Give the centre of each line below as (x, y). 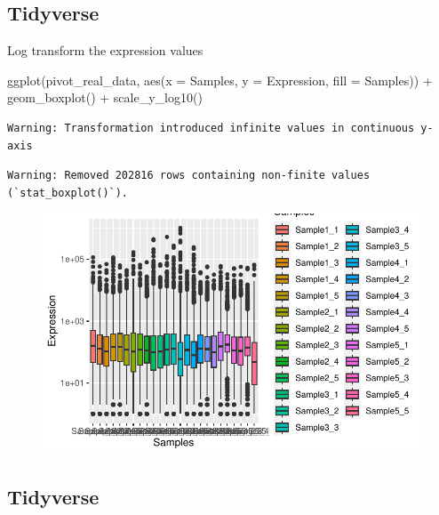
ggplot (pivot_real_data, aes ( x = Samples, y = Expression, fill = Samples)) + (220, 80)
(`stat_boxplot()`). (68, 193)
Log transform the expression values (105, 50)
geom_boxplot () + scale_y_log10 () (105, 97)
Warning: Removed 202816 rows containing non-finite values (189, 176)
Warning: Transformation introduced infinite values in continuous (211, 128)
